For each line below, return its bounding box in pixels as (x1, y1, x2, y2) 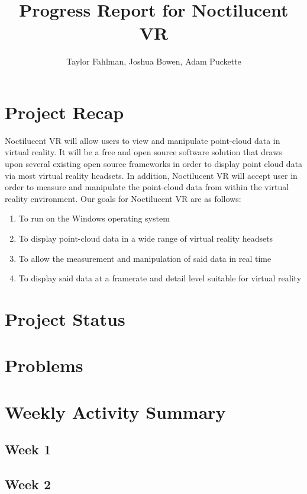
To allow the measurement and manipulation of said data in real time (18, 252, 272, 264)
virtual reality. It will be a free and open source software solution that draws (5, 146, 282, 158)
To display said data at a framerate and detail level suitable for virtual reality (18, 272, 302, 284)
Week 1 (5, 440, 51, 458)
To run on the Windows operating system (18, 212, 170, 224)
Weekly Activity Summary (5, 399, 226, 424)
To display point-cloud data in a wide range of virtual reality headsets (18, 232, 273, 244)
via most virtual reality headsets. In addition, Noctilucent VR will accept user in (5, 169, 298, 181)
